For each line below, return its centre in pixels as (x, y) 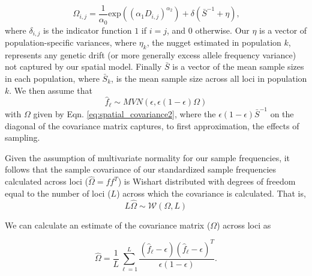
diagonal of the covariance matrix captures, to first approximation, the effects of (152, 125)
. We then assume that (51, 90)
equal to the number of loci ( (58, 193)
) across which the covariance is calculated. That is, (211, 193)
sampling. (22, 137)
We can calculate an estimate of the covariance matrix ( (108, 225)
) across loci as (244, 225)
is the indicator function (87, 30)
